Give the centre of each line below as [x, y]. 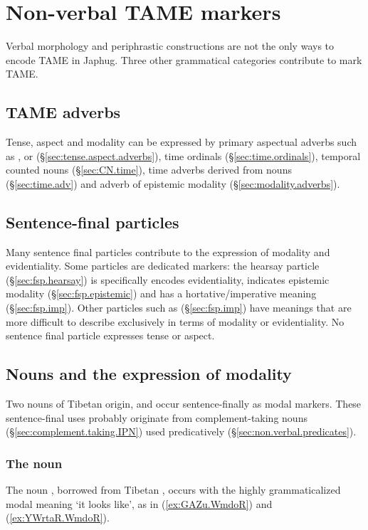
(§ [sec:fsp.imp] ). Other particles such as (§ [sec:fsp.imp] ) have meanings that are [179, 308]
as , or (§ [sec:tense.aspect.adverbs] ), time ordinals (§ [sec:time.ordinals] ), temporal [183, 155]
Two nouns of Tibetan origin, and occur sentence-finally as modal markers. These [184, 404]
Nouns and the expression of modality [149, 374]
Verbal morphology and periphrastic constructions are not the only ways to [170, 46]
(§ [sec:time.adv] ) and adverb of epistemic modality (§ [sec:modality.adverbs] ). [173, 183]
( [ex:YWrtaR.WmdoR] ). [58, 518]
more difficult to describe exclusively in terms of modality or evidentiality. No [175, 321]
